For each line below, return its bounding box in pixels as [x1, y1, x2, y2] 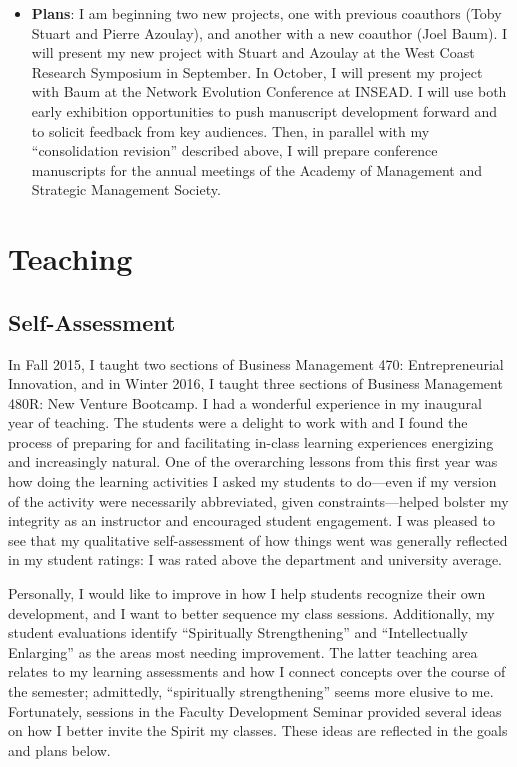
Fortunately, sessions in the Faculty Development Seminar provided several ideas [8, 700, 502, 721]
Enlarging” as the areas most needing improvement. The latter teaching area [8, 641, 478, 662]
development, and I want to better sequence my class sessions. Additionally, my [8, 602, 495, 623]
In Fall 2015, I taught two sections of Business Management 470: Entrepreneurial [8, 353, 504, 374]
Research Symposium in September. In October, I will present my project [31, 61, 483, 82]
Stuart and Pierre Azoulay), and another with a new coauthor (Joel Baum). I [31, 22, 508, 43]
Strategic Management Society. [31, 179, 221, 200]
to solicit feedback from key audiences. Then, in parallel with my [31, 120, 430, 141]
